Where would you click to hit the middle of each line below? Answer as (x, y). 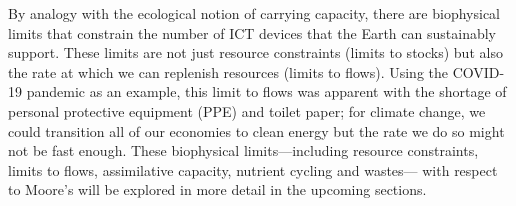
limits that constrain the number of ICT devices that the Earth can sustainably (252, 32)
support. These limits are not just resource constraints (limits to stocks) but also (255, 52)
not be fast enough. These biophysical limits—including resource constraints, (243, 150)
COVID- (478, 71)
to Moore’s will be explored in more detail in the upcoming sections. (217, 189)
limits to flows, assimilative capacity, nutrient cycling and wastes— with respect (253, 169)
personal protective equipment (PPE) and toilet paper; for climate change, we (247, 110)
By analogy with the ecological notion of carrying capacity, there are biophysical (254, 13)
